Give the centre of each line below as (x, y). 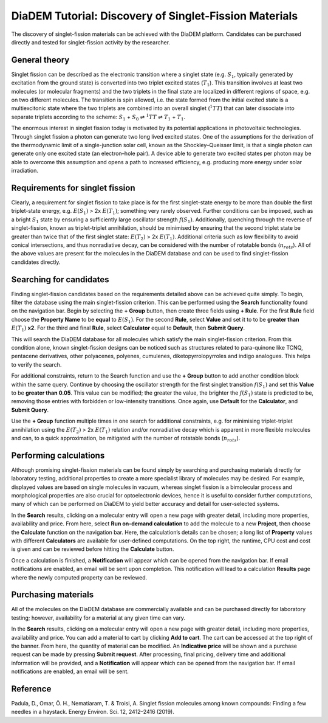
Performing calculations (58, 455)
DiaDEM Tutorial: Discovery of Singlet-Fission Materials (155, 16)
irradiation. (25, 171)
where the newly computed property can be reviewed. (79, 577)
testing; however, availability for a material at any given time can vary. (98, 618)
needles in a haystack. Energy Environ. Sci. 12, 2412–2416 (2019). (93, 712)
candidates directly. (36, 262)
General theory (40, 60)
